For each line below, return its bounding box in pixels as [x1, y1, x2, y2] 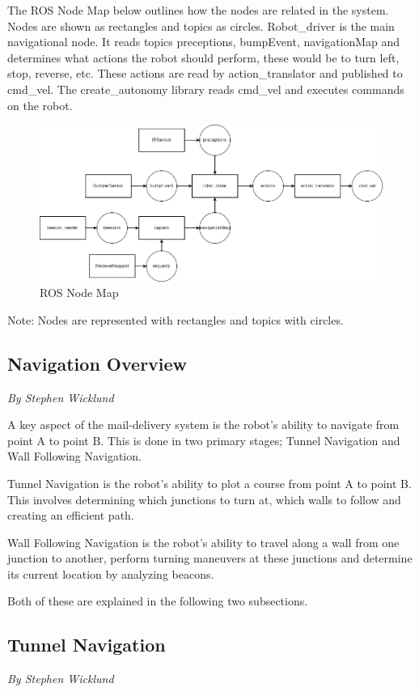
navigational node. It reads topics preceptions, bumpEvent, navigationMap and [7, 33, 400, 50]
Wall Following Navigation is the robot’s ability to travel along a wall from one [7, 533, 400, 550]
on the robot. [7, 96, 73, 113]
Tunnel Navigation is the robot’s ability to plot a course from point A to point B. [7, 474, 412, 491]
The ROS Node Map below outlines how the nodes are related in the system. [7, 2, 389, 18]
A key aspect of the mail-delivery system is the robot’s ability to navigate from [7, 416, 400, 433]
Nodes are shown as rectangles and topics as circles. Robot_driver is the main [7, 17, 395, 34]
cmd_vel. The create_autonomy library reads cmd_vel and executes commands [7, 80, 404, 97]
